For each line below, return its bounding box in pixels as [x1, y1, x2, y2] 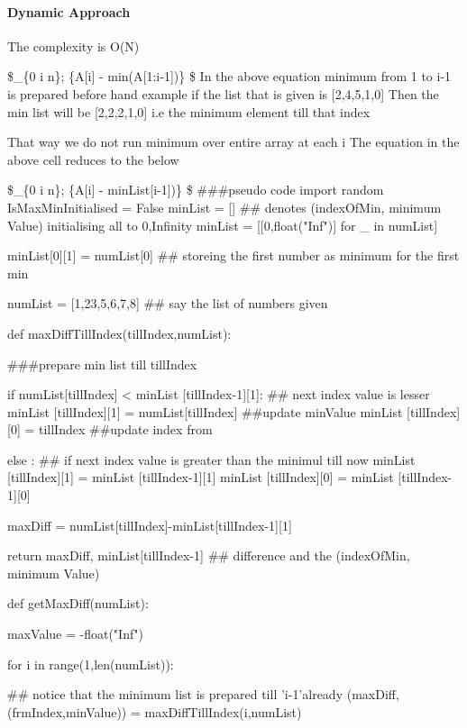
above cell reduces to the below [7, 150, 179, 168]
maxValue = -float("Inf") [7, 624, 143, 643]
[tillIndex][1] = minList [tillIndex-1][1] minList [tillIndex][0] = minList [7, 468, 394, 487]
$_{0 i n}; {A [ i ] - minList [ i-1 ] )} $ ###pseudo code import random [7, 180, 384, 199]
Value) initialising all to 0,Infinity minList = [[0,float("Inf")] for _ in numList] [7, 215, 438, 234]
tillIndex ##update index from [38, 420, 213, 439]
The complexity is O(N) [7, 36, 140, 55]
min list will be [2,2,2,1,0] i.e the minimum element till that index [7, 102, 371, 121]
